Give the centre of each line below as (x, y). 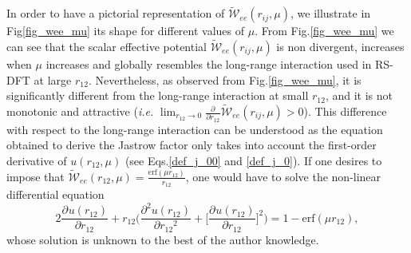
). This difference (345, 111)
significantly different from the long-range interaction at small (158, 95)
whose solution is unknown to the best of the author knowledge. (163, 239)
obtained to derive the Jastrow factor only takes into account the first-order (192, 145)
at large (53, 79)
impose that (36, 176)
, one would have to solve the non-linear (283, 176)
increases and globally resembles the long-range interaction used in (209, 64)
